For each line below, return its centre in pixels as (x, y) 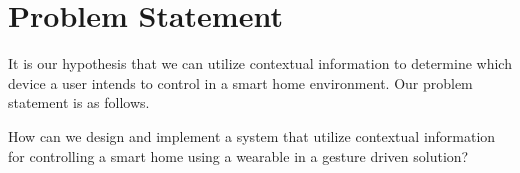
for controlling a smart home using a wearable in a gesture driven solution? (238, 155)
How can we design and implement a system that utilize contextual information (252, 135)
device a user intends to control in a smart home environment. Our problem (240, 82)
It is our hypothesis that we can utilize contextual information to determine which (260, 63)
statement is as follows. (79, 102)
